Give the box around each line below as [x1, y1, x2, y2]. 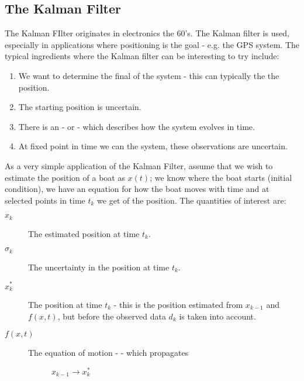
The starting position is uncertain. [18, 101, 141, 113]
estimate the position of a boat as [5, 171, 125, 183]
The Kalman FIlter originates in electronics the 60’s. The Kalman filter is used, [5, 27, 289, 39]
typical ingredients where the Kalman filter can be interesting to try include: [5, 50, 279, 62]
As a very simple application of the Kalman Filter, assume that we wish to [5, 159, 273, 171]
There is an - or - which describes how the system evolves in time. [18, 120, 255, 132]
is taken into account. [179, 310, 256, 322]
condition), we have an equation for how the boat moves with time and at [5, 183, 270, 195]
